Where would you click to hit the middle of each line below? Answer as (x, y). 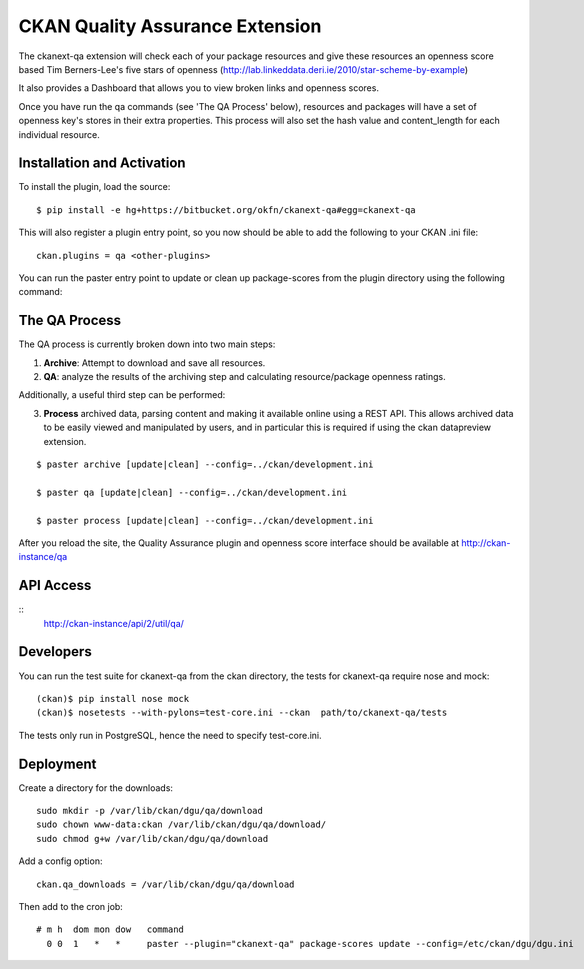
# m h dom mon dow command (110, 929)
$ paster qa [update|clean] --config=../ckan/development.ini (192, 492)
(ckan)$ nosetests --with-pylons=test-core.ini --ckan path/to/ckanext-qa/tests (242, 713)
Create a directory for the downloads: (96, 787)
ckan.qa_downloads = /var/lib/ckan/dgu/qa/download (165, 884)
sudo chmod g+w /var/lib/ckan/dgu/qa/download (152, 838)
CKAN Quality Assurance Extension (170, 26)
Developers (55, 651)
